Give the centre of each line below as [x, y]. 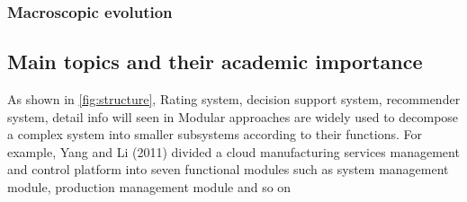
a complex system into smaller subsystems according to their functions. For [215, 134]
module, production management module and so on [149, 187]
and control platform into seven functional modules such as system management [228, 169]
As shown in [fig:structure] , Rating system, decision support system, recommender [234, 99]
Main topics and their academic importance [215, 61]
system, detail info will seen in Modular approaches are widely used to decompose [233, 116]
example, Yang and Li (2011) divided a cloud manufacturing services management [233, 151]
